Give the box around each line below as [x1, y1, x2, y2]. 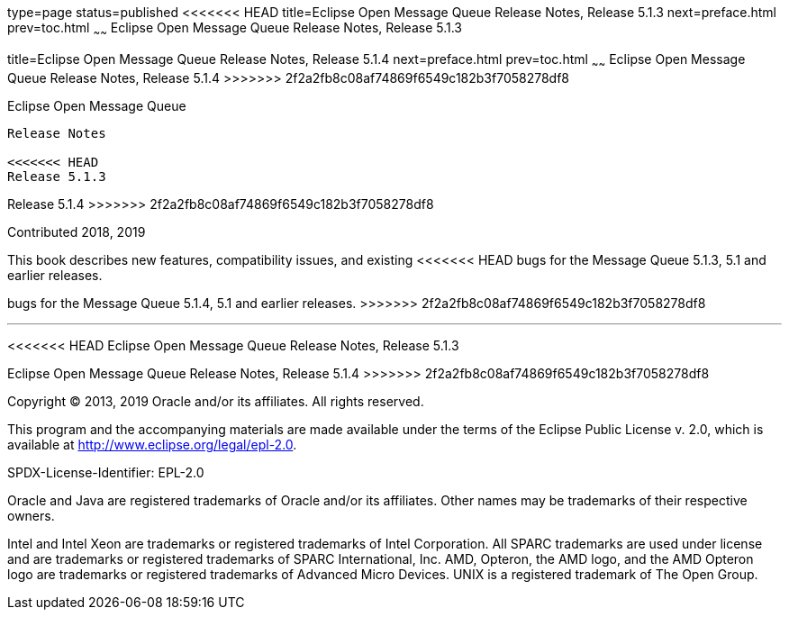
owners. [7, 507, 55, 523]
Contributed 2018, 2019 [7, 223, 146, 240]
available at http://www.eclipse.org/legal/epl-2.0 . [7, 436, 297, 452]
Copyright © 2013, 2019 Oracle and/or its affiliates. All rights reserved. [7, 393, 424, 409]
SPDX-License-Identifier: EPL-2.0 [7, 464, 204, 480]
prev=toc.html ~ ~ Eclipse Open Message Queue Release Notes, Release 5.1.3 [7, 20, 463, 39]
